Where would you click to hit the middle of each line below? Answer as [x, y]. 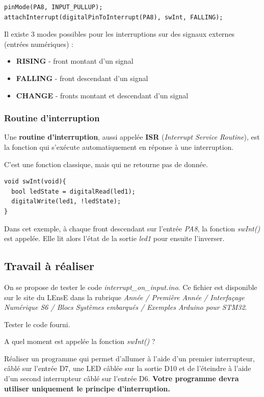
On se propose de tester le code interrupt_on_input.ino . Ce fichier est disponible [131, 287]
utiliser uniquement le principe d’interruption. [87, 388]
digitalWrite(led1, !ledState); [66, 202]
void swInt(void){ [35, 182]
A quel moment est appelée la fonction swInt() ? [80, 341]
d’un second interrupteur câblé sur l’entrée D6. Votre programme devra [122, 378]
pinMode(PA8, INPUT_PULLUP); [54, 7]
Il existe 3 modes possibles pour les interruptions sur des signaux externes [120, 34]
